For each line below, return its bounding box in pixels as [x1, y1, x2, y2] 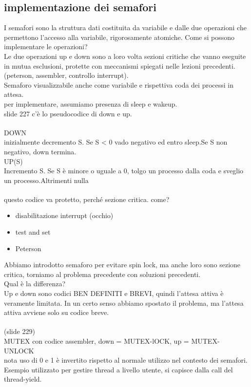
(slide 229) [4, 326, 35, 336]
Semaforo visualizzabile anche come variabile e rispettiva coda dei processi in [4, 79, 233, 90]
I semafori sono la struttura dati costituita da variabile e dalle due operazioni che [4, 22, 247, 33]
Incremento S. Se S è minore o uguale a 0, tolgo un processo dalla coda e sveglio [4, 166, 244, 176]
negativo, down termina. [4, 146, 77, 156]
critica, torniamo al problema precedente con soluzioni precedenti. [4, 269, 201, 279]
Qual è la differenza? [4, 278, 66, 289]
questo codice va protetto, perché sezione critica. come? [4, 194, 170, 204]
